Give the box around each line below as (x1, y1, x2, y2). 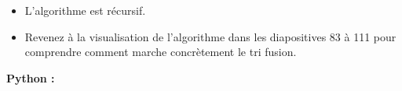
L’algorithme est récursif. (24, 2, 146, 18)
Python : (6, 69, 55, 86)
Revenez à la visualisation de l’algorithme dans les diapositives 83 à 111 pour (24, 28, 397, 44)
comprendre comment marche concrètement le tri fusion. (24, 44, 297, 60)
